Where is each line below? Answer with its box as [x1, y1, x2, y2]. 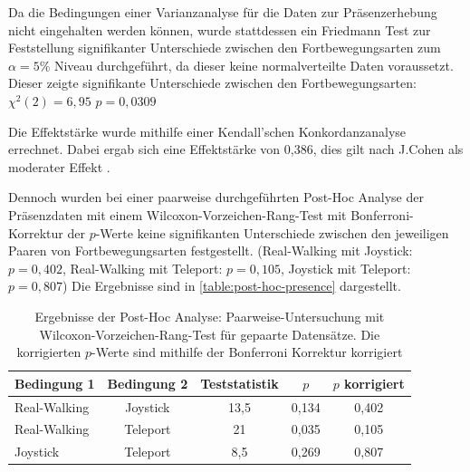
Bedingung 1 [14, 373, 95, 392]
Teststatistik [200, 373, 279, 392]
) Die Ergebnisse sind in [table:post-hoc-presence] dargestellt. [62, 276, 401, 295]
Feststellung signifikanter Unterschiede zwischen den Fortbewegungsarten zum [8, 38, 441, 57]
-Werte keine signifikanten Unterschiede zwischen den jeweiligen [95, 223, 449, 242]
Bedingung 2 [107, 373, 188, 392]
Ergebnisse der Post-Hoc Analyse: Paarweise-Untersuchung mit [34, 306, 385, 325]
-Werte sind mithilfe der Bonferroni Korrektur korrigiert [91, 342, 403, 361]
